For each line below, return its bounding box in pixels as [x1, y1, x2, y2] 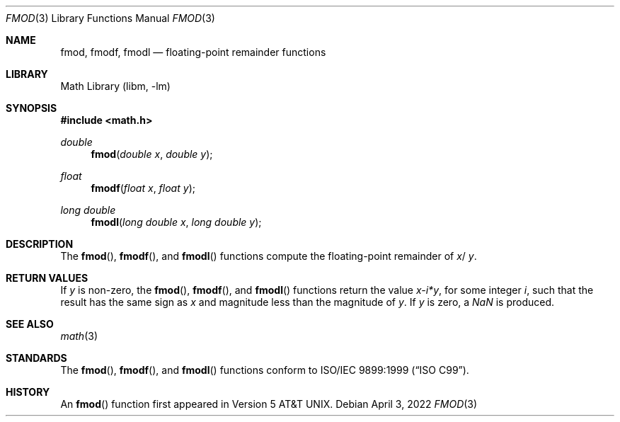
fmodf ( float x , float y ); [91, 182, 195, 194]
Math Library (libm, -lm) [60, 80, 171, 92]
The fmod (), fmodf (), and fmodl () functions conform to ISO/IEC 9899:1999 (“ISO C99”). [60, 364, 469, 376]
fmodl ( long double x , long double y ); [91, 216, 262, 228]
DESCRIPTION [6, 238, 74, 250]
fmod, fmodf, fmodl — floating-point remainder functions [60, 46, 326, 58]
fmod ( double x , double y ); [91, 148, 213, 160]
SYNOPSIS [6, 102, 57, 114]
